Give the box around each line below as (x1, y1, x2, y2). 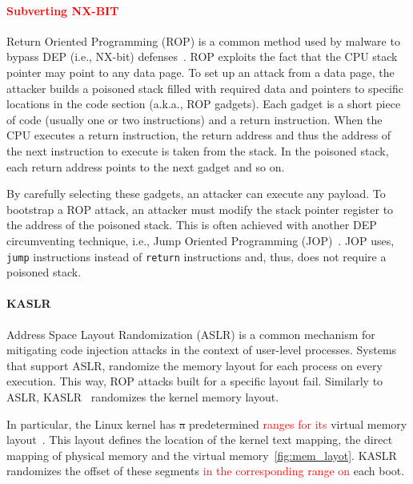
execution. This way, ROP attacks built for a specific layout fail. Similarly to (6, 373, 383, 389)
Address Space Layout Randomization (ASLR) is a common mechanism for (6, 325, 375, 342)
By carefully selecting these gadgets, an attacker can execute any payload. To (6, 185, 386, 202)
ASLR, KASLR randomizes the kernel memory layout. (6, 388, 279, 405)
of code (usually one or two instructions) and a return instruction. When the (6, 111, 383, 127)
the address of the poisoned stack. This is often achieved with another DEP (6, 216, 377, 233)
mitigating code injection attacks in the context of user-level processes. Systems (6, 341, 397, 358)
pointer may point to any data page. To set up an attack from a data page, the (6, 63, 395, 80)
